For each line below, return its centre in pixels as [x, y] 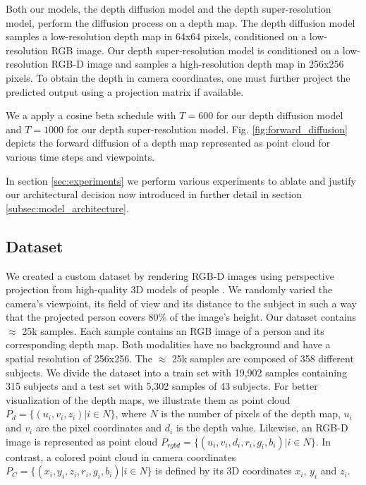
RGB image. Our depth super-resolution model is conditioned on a [195, 50]
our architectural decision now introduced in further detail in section [154, 194]
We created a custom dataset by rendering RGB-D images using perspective [170, 275]
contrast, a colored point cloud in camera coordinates [121, 456]
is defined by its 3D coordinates [224, 471]
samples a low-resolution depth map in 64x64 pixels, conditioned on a [156, 36]
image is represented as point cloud [82, 441]
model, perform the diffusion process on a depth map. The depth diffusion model [181, 22]
